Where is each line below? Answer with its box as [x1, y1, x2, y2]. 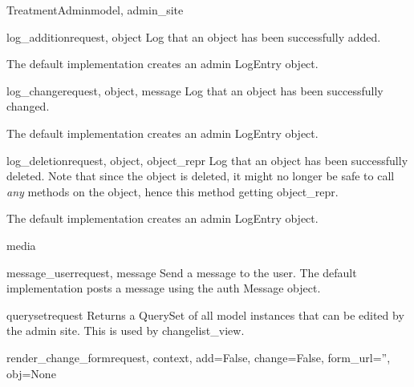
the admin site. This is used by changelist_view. [6, 322, 245, 339]
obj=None [6, 365, 56, 381]
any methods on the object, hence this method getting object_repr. [6, 183, 339, 200]
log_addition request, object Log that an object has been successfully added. [6, 28, 381, 45]
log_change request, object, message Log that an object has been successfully [6, 82, 384, 99]
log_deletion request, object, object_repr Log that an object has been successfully [6, 151, 408, 168]
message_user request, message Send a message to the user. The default [6, 264, 357, 280]
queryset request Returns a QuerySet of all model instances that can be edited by [6, 306, 404, 323]
